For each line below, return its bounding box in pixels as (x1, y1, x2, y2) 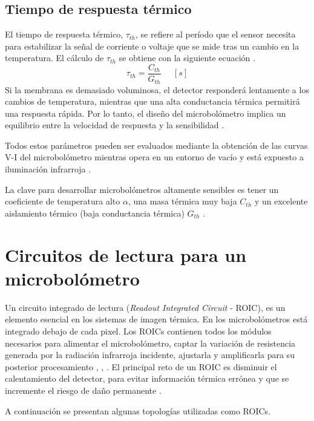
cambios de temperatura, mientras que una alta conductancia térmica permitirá (5, 95, 300, 108)
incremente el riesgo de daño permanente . (5, 383, 162, 396)
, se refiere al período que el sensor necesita (136, 28, 296, 41)
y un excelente (254, 195, 308, 207)
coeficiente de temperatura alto (5, 195, 120, 207)
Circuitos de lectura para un (5, 242, 247, 267)
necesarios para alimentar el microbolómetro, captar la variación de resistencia (5, 336, 296, 349)
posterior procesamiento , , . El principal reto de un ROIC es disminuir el (5, 360, 277, 373)
